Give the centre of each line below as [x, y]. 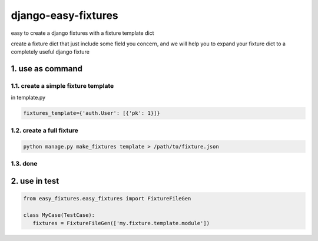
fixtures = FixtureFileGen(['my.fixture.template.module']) [121, 223]
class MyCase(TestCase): [59, 215]
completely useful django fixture [50, 52]
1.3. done [24, 163]
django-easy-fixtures [64, 15]
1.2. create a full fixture [45, 130]
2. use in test [35, 181]
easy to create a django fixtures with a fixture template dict [82, 33]
